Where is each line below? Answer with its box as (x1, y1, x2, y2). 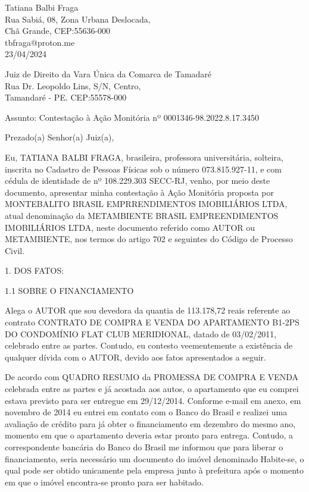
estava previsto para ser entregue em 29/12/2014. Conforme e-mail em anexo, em (5, 394, 301, 406)
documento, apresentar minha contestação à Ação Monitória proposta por (5, 186, 274, 198)
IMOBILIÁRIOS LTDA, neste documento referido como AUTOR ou (5, 221, 255, 233)
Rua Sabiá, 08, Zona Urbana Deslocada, (5, 12, 151, 25)
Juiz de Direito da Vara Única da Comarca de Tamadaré (5, 67, 212, 80)
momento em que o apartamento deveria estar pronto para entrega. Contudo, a (5, 429, 294, 441)
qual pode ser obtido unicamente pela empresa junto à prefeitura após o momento (5, 464, 304, 477)
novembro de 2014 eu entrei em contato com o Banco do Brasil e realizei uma (5, 406, 288, 418)
